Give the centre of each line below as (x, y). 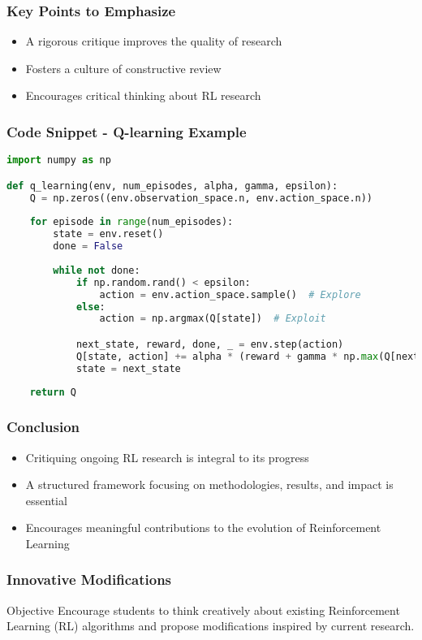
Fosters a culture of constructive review (123, 68)
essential (46, 500)
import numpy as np (59, 160)
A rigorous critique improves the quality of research (154, 41)
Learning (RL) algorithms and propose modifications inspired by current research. (211, 626)
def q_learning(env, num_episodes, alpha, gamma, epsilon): (172, 186)
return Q (53, 393)
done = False (88, 246)
